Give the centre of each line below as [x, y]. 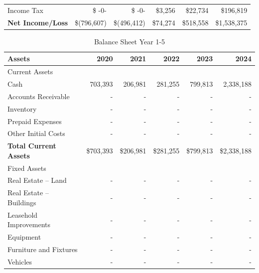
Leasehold [23, 214]
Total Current [32, 146]
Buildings [22, 202]
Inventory [22, 108]
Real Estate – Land [37, 180]
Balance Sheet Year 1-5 [129, 41]
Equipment [24, 237]
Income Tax [25, 10]
